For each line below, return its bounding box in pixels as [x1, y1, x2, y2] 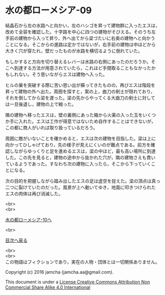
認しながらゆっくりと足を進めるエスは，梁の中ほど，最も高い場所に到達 [5, 148, 156, 154]
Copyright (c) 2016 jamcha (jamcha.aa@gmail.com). [5, 269, 114, 275]
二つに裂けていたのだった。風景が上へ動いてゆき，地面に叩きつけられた [5, 184, 156, 190]
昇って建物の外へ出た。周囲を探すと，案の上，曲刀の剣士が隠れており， [5, 88, 155, 94]
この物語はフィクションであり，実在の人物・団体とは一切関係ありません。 [5, 258, 160, 265]
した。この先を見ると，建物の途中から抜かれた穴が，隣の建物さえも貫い [5, 154, 156, 160]
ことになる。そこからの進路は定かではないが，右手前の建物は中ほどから [5, 41, 156, 47]
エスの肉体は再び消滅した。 [5, 190, 63, 196]
